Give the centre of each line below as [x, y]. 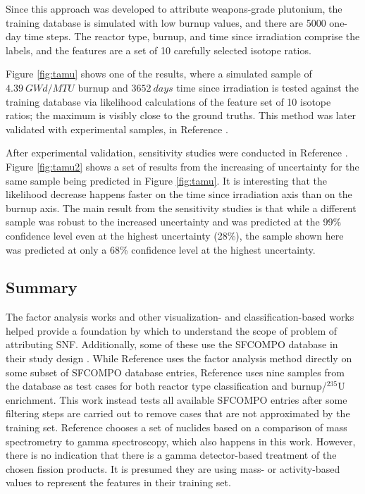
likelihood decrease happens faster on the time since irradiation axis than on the [179, 194]
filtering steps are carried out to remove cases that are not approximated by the [178, 413]
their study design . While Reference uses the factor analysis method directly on [179, 358]
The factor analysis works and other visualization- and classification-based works [180, 317]
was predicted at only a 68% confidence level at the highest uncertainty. [161, 249]
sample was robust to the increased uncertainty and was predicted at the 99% [174, 222]
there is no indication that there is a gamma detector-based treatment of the [171, 455]
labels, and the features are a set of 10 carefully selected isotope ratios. [159, 50]
